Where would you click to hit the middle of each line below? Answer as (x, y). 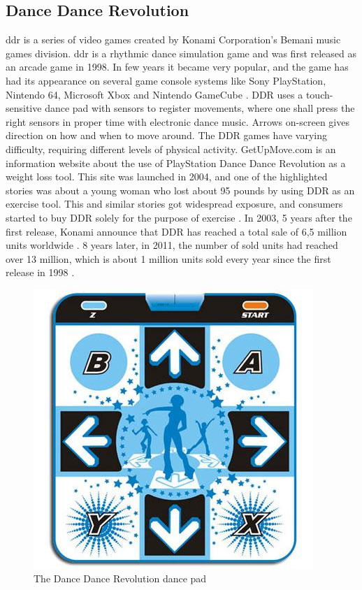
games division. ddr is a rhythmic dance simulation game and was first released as (181, 53)
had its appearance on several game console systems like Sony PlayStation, (166, 80)
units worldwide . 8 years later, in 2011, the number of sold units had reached (172, 245)
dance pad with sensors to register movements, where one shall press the (200, 108)
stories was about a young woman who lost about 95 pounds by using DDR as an (180, 190)
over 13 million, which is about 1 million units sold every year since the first (168, 258)
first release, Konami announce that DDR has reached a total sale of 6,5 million (176, 231)
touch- (319, 94)
